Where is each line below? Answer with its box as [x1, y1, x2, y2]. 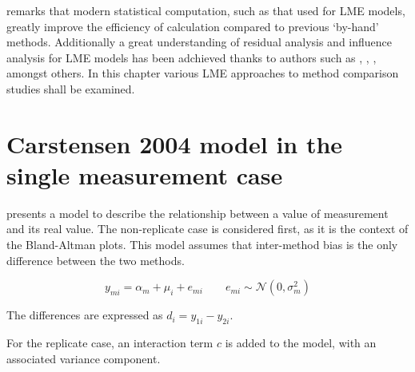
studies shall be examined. [6, 80, 135, 97]
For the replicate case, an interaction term [6, 334, 213, 351]
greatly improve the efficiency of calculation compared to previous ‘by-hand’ [6, 18, 379, 34]
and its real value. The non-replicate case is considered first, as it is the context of [6, 220, 409, 237]
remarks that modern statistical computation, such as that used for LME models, [6, 2, 405, 18]
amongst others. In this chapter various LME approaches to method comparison [6, 65, 399, 81]
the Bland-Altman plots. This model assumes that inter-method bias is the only [6, 236, 398, 253]
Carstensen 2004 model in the [6, 127, 343, 160]
